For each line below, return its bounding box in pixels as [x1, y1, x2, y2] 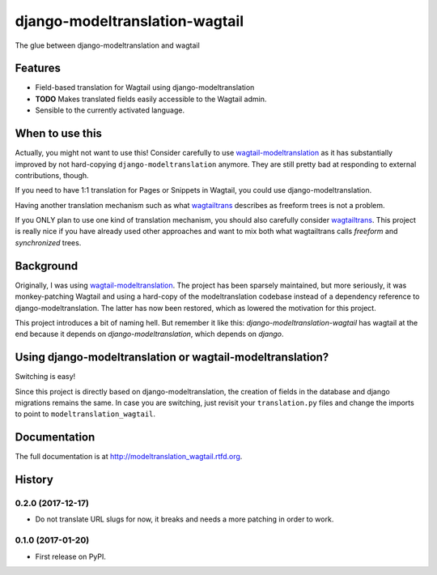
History [15, 473, 54, 487]
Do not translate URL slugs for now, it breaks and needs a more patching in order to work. [35, 514, 334, 524]
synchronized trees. [15, 237, 82, 247]
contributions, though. [15, 170, 89, 180]
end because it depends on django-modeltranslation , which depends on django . [15, 329, 284, 339]
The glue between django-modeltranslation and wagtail [15, 40, 200, 50]
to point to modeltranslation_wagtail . [15, 409, 156, 419]
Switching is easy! [15, 372, 76, 381]
